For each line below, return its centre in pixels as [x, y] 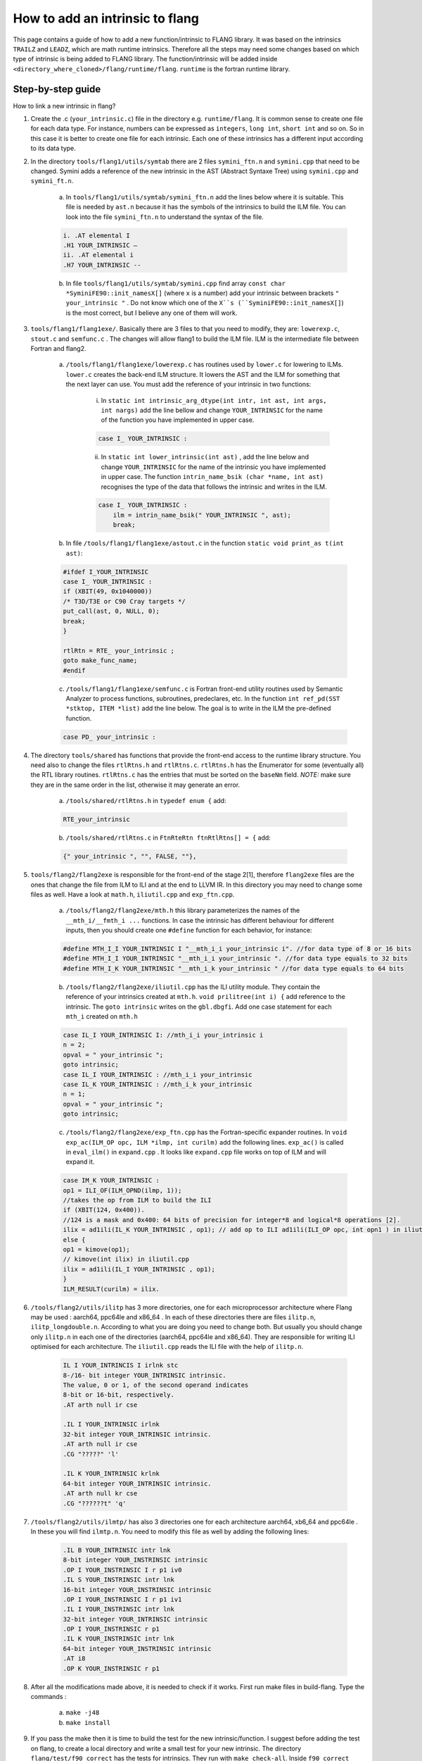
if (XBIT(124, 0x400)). [104, 1210]
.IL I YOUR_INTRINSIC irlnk [111, 1424]
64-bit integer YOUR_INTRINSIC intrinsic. [137, 1483]
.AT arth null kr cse [100, 1494]
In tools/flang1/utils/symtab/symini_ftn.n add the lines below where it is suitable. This [205, 197]
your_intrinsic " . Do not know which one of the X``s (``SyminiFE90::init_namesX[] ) [205, 303]
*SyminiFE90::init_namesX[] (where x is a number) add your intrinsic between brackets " [203, 293]
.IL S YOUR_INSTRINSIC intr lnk [119, 1580]
